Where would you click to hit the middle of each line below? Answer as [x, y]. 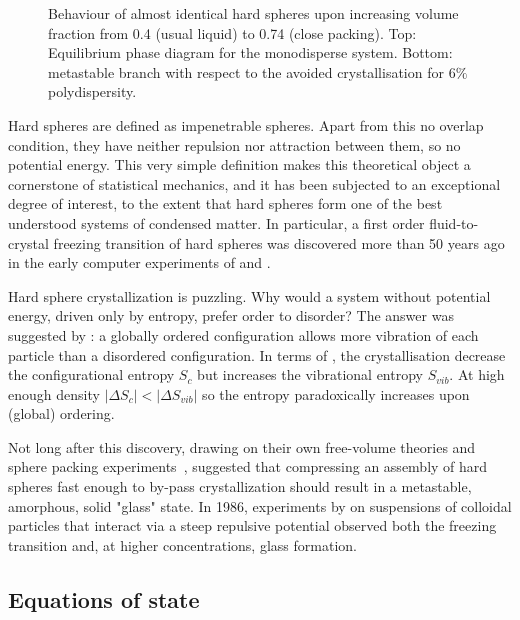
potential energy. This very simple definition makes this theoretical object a [239, 164]
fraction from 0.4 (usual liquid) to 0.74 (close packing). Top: [232, 32]
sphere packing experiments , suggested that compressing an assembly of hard [248, 466]
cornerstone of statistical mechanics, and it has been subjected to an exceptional [254, 183]
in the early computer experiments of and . [139, 262]
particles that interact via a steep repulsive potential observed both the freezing [252, 525]
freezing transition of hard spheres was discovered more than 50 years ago [279, 242]
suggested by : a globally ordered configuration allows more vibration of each [243, 334]
